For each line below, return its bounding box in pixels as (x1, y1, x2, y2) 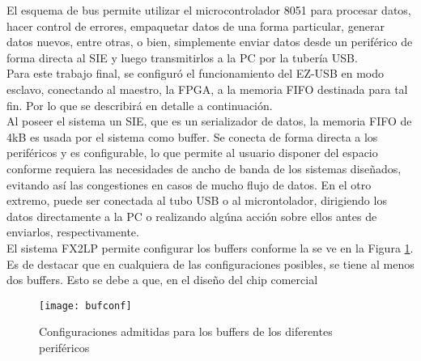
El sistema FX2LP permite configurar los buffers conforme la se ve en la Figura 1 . (6, 239, 414, 256)
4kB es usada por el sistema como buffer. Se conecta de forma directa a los (6, 128, 378, 145)
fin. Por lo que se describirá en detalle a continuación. (6, 96, 273, 113)
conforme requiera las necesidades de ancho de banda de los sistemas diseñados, (6, 159, 402, 176)
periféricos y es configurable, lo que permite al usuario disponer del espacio (6, 144, 378, 161)
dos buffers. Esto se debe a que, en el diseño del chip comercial (6, 271, 318, 288)
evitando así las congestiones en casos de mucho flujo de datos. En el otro (6, 176, 372, 193)
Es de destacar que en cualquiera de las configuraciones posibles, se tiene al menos (6, 255, 415, 272)
